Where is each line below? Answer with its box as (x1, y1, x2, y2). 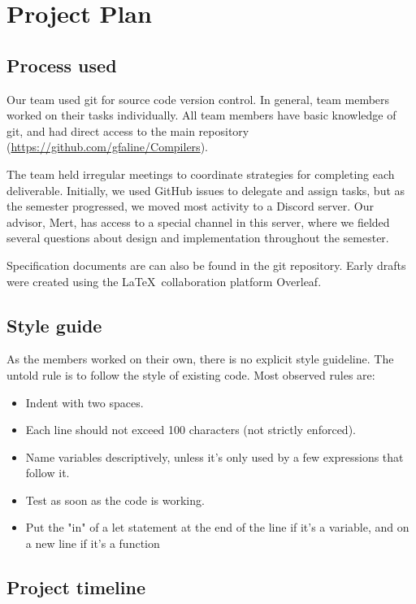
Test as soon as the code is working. (25, 491, 205, 508)
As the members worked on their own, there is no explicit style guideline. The (6, 350, 394, 367)
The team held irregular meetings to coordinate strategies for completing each (6, 165, 395, 182)
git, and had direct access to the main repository (6, 122, 249, 139)
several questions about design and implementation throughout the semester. (6, 229, 389, 246)
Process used (6, 52, 117, 77)
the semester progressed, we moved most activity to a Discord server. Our (6, 198, 375, 215)
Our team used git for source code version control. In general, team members (6, 90, 390, 107)
